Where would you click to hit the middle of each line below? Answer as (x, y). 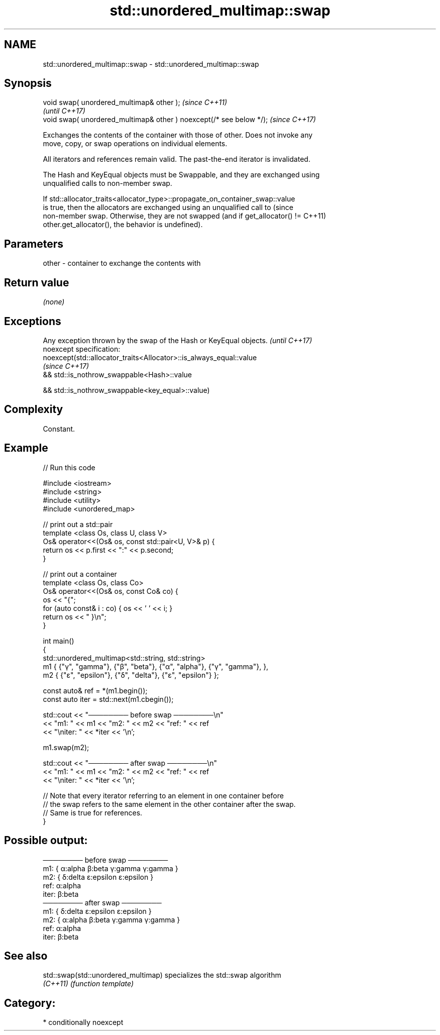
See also (26, 956)
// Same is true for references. (93, 812)
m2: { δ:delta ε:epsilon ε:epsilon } (98, 877)
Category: (30, 1003)
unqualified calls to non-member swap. (107, 183)
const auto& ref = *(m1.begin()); (95, 690)
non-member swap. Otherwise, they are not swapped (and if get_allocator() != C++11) (185, 216)
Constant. (59, 429)
